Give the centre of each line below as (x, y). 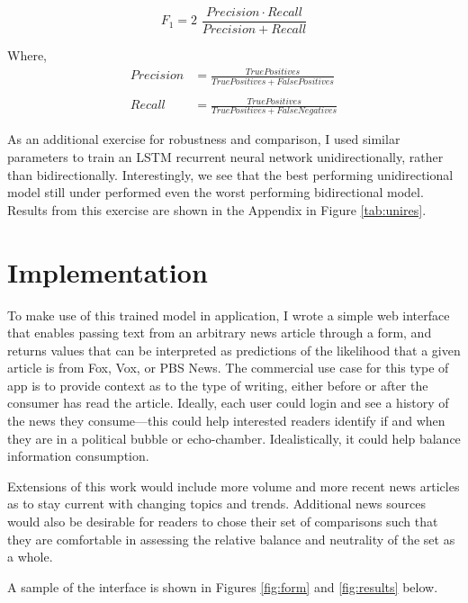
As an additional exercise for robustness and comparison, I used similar (204, 139)
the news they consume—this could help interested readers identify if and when (226, 421)
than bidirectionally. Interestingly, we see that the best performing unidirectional (230, 174)
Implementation (108, 271)
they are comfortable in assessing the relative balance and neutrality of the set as (231, 539)
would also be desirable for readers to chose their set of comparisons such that (223, 522)
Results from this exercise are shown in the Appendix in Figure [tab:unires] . (217, 209)
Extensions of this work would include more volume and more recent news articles (234, 486)
